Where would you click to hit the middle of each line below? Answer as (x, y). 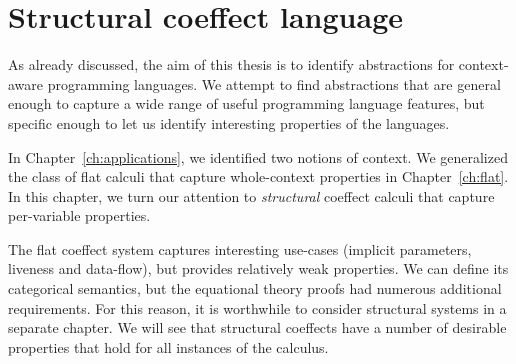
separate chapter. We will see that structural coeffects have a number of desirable (257, 327)
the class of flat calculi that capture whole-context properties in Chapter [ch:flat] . (258, 176)
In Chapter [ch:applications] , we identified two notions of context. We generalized (258, 156)
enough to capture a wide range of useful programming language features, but (246, 103)
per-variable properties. (79, 215)
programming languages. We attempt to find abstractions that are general (274, 83)
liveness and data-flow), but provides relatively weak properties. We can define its (258, 268)
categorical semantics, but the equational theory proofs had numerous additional (255, 288)
